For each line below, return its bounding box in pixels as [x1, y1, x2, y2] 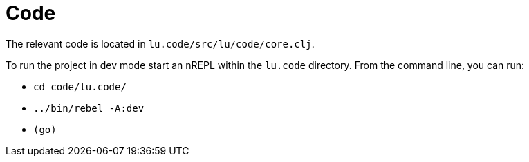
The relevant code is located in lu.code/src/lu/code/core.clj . [6, 37, 315, 50]
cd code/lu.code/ [33, 81, 127, 92]
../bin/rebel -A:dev [33, 102, 145, 114]
